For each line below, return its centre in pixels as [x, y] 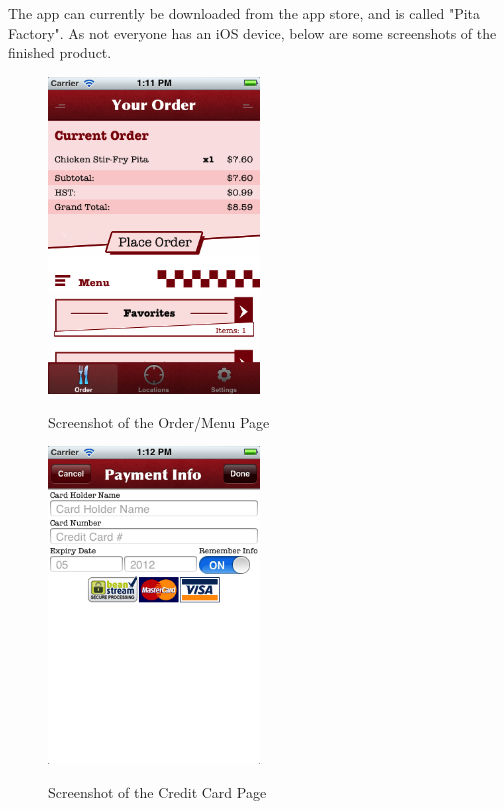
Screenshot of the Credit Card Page [157, 791]
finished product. [60, 52]
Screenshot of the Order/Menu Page [159, 421]
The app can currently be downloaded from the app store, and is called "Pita [244, 13]
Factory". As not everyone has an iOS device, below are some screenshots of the [252, 32]
